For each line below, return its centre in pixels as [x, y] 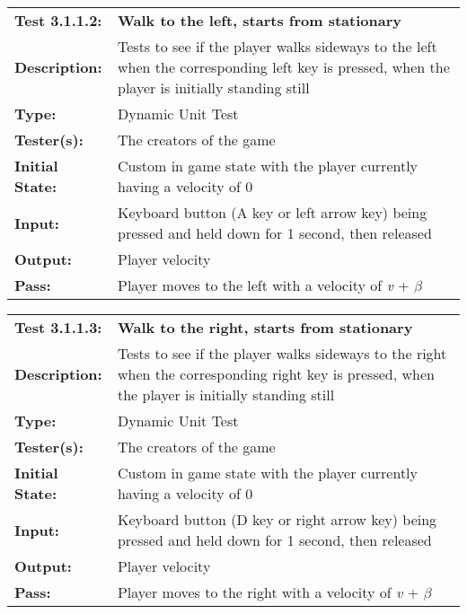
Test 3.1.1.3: [58, 327]
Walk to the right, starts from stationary [265, 327]
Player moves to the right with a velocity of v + [268, 592]
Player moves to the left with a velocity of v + [264, 285]
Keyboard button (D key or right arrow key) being [277, 519]
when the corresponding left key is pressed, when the [284, 67]
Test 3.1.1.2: [58, 20]
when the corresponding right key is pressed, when [276, 374]
